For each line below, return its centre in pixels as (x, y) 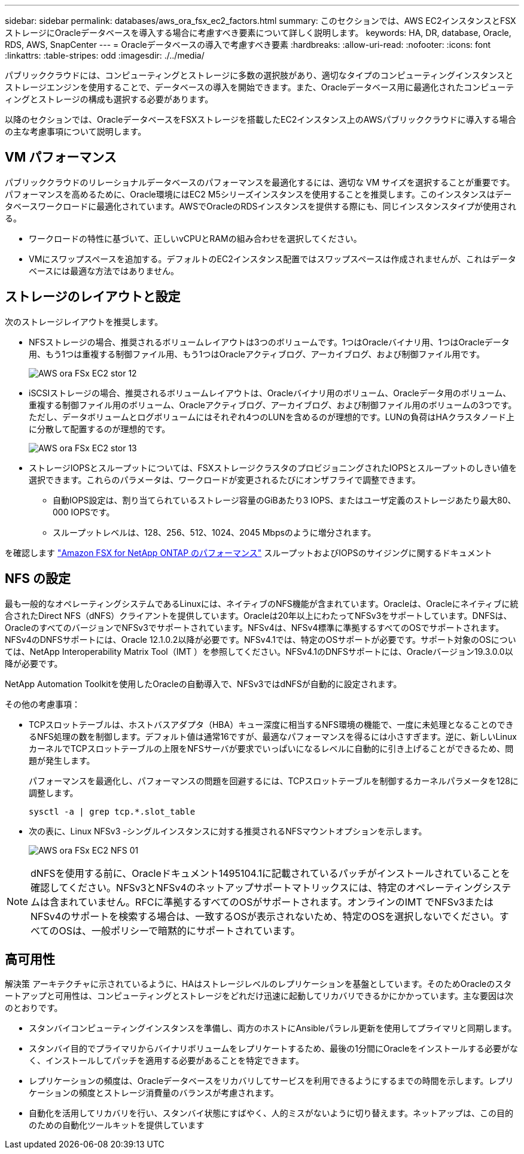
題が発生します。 (62, 760)
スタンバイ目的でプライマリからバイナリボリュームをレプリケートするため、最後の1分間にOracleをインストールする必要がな (274, 1049)
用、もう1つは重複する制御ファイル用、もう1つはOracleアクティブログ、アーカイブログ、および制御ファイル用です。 (257, 354)
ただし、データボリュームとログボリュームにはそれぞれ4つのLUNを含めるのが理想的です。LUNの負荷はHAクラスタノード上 (272, 417)
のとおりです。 (34, 1008)
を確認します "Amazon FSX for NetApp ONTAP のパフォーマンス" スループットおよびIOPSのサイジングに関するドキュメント (249, 552)
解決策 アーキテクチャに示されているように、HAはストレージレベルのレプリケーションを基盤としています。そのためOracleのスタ (258, 984)
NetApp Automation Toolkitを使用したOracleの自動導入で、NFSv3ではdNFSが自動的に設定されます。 (203, 684)
